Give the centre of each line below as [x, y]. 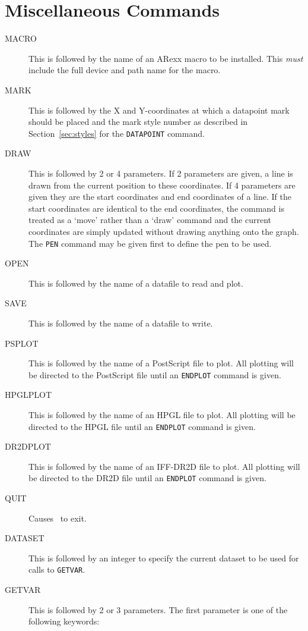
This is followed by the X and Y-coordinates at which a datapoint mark [159, 110]
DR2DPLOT [28, 446]
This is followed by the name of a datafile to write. [121, 323]
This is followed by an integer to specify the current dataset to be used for [164, 558]
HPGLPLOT [28, 395]
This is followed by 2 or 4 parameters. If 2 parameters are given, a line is [161, 173]
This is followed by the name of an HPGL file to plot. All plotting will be [162, 414]
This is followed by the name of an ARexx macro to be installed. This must [166, 58]
